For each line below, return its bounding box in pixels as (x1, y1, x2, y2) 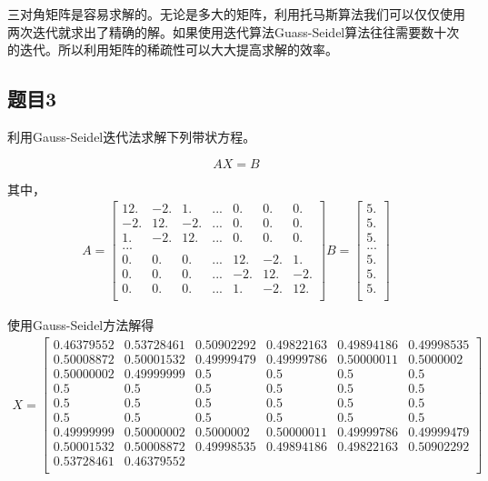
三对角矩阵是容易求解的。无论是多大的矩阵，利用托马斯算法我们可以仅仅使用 (7, 5, 465, 23)
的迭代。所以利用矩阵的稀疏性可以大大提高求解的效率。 (7, 40, 338, 59)
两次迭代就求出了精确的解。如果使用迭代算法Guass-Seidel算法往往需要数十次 (7, 22, 460, 41)
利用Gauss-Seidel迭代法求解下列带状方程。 (7, 126, 256, 145)
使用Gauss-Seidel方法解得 (7, 316, 154, 335)
